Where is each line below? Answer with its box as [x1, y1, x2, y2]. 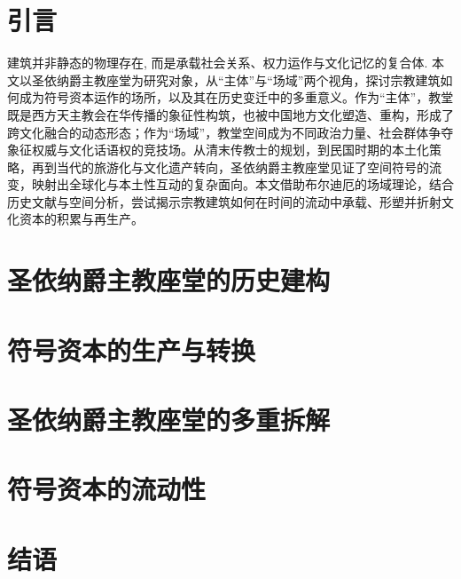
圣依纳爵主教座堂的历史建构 [7, 262, 331, 298]
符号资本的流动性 [7, 471, 207, 507]
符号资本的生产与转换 [7, 331, 256, 368]
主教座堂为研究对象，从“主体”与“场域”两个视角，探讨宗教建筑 [81, 70, 441, 89]
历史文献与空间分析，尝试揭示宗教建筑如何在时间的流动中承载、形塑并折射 [7, 192, 441, 210]
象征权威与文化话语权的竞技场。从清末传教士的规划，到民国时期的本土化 [7, 140, 429, 159]
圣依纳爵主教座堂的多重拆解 [7, 401, 331, 437]
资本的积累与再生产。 [19, 210, 144, 228]
